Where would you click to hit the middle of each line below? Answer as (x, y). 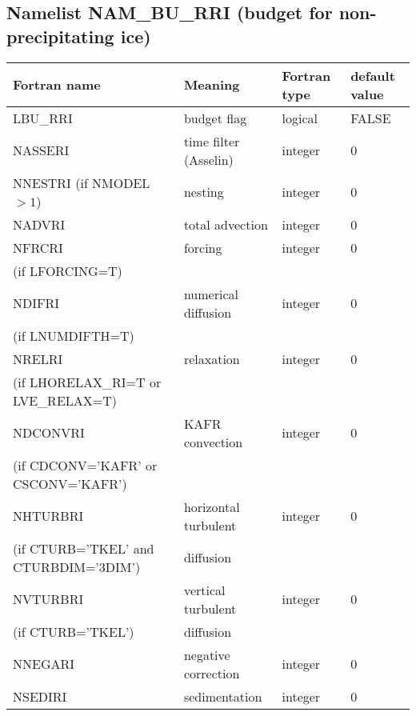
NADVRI (39, 224)
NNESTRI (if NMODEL (82, 182)
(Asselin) (208, 159)
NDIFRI (36, 303)
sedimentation (223, 696)
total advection (226, 224)
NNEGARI (44, 664)
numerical (211, 294)
